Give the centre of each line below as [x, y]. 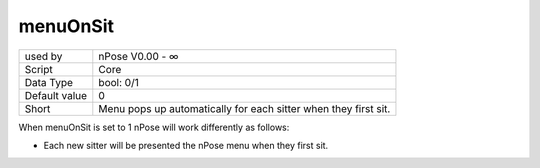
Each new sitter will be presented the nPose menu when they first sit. [186, 145]
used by [43, 56]
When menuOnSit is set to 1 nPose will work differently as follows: [154, 127]
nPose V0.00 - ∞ [138, 56]
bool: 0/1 [118, 82]
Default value [56, 95]
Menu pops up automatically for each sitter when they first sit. [244, 108]
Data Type [49, 82]
